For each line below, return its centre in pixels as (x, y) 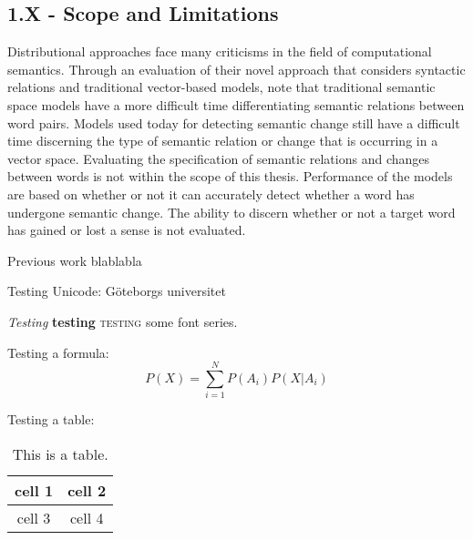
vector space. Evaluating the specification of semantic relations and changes (219, 158)
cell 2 (87, 490)
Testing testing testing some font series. (123, 321)
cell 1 (34, 490)
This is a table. (60, 453)
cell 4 (87, 517)
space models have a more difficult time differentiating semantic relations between (236, 104)
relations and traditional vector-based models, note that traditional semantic (221, 87)
